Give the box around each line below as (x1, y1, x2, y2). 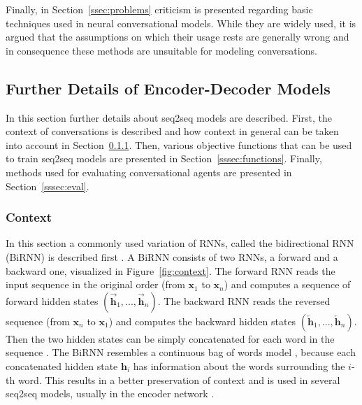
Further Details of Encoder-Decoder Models (6, 77, 331, 99)
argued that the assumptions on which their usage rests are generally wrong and (6, 29, 349, 44)
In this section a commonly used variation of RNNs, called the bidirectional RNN (6, 236, 354, 250)
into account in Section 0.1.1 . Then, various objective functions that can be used (6, 137, 352, 152)
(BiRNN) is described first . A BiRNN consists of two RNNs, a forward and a (6, 249, 338, 264)
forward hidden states (6, 293, 99, 308)
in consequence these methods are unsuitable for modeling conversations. (6, 43, 317, 57)
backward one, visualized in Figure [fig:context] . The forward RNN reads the (6, 263, 335, 278)
